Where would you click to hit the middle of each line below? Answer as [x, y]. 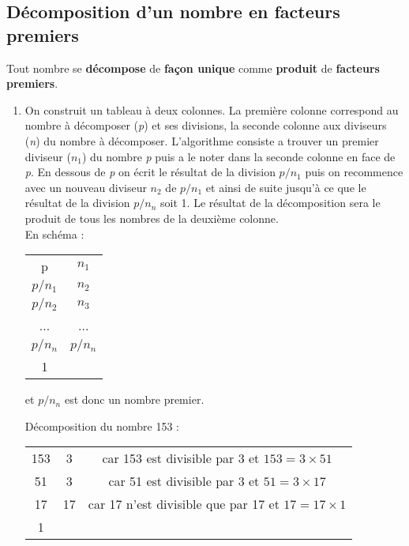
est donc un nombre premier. [134, 399]
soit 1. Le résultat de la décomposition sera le [270, 203]
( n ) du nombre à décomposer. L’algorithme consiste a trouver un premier [202, 140]
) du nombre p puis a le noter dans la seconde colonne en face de [238, 156]
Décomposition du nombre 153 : [102, 426]
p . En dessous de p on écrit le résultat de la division [150, 172]
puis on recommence [354, 172]
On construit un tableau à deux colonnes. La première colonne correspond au [212, 109]
